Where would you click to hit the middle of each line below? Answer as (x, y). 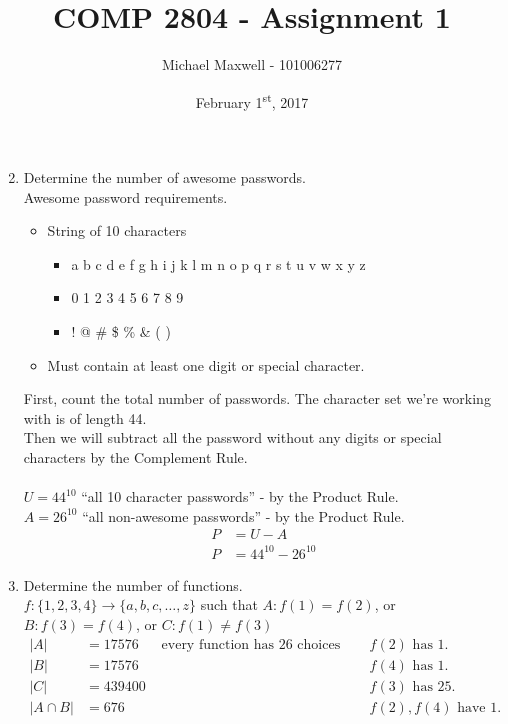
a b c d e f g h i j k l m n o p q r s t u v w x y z (218, 263)
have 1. (479, 707)
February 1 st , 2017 (252, 100)
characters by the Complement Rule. (135, 456)
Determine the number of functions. (133, 584)
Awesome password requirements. (125, 196)
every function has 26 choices (251, 644)
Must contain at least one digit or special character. (206, 364)
